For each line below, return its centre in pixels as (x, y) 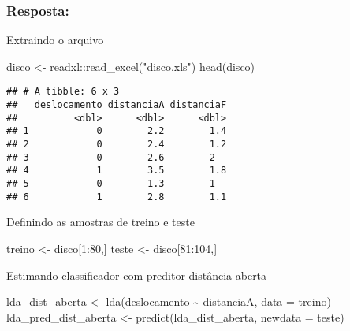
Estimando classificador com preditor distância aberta (137, 275)
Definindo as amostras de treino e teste (101, 222)
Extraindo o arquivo (55, 40)
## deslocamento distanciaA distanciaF (117, 105)
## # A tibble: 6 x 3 (63, 92)
